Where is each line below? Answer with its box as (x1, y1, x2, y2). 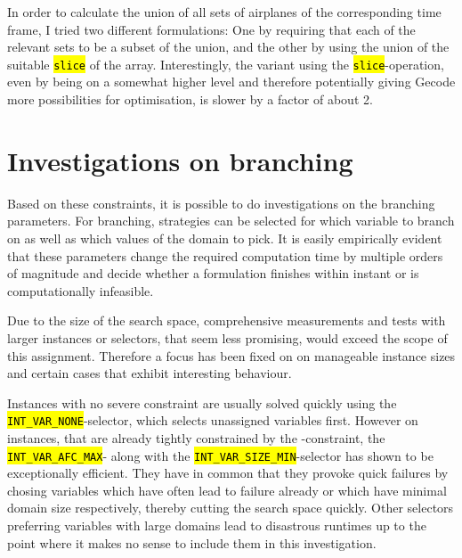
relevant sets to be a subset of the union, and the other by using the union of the (7, 37, 450, 56)
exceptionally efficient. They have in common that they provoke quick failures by (7, 464, 449, 482)
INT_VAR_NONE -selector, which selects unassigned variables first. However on (7, 411, 418, 430)
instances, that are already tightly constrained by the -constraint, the (7, 428, 385, 447)
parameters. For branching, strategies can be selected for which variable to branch (7, 211, 455, 230)
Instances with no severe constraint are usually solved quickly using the (7, 393, 397, 412)
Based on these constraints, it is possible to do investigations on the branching (7, 193, 435, 212)
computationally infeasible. (7, 281, 154, 300)
